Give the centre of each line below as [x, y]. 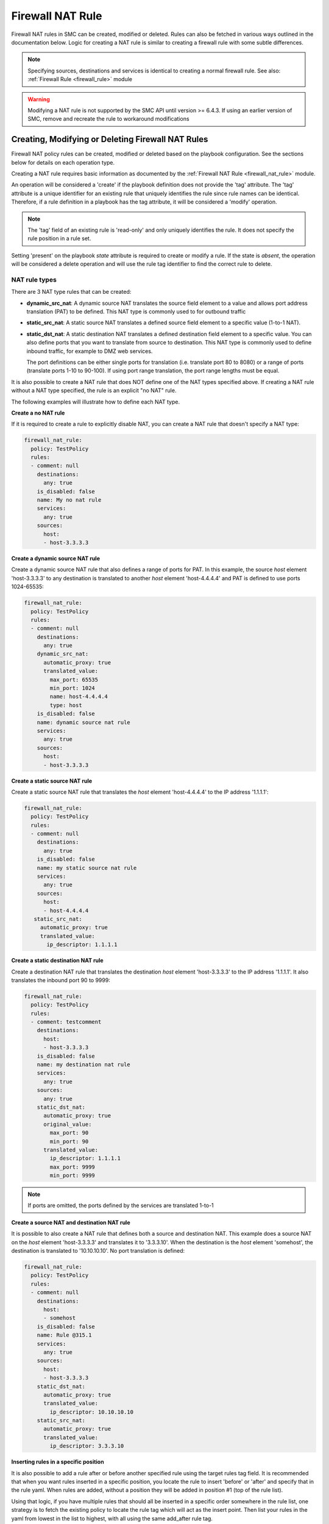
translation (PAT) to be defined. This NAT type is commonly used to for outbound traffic [136, 312]
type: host [66, 705]
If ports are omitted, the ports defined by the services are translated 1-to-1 [121, 1205]
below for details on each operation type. [63, 162]
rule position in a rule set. [59, 238]
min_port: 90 [69, 1141]
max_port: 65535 [74, 679]
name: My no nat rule [69, 500]
